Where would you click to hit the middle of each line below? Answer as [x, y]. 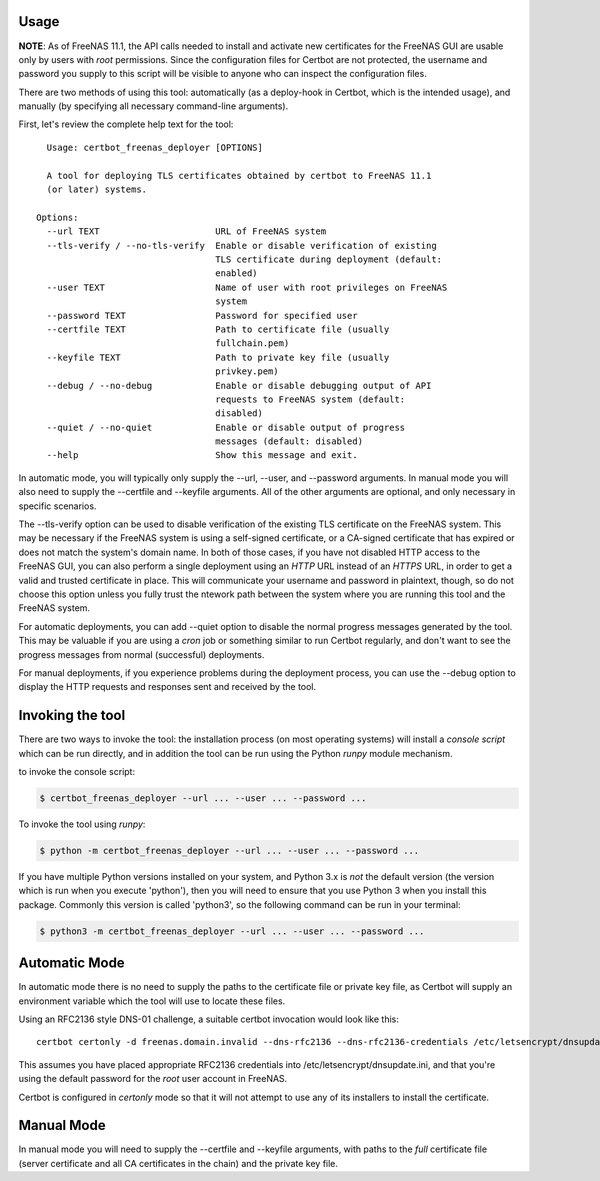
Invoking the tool [72, 715]
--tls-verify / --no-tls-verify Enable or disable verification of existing [241, 245]
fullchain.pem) [252, 343]
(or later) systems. [97, 189]
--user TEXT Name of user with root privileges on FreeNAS [247, 287]
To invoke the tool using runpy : [82, 824]
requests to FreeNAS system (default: [310, 399]
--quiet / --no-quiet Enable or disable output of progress [226, 427]
